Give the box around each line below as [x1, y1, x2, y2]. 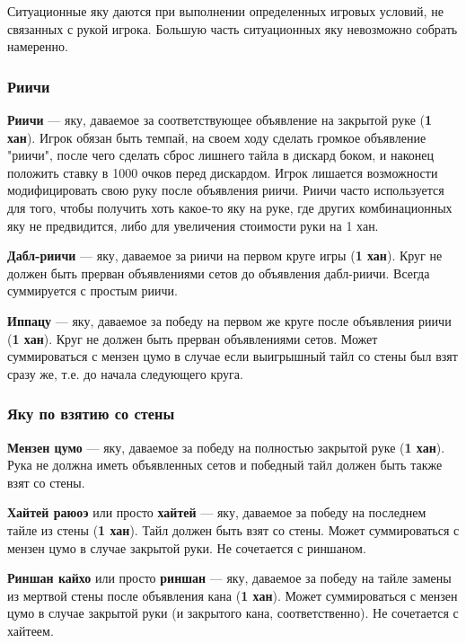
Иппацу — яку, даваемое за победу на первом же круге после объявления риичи [7, 311, 452, 330]
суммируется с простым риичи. [7, 281, 178, 300]
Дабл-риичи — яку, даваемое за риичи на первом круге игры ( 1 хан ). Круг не [7, 246, 443, 265]
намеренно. [7, 37, 68, 56]
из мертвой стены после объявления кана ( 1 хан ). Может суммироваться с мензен [7, 586, 458, 604]
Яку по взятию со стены [7, 402, 175, 425]
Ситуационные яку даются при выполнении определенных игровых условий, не [7, 2, 444, 20]
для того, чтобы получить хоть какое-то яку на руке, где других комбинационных [7, 198, 453, 216]
